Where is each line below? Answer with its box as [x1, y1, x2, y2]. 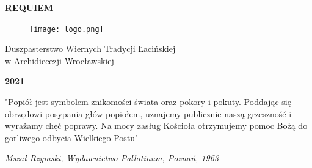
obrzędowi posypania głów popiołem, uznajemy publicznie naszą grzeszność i [5, 107, 292, 120]
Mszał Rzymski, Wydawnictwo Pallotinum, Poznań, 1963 [5, 152, 219, 164]
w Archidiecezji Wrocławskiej [5, 54, 114, 67]
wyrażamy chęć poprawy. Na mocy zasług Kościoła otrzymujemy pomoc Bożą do [5, 119, 308, 132]
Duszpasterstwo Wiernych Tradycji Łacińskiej [5, 42, 176, 55]
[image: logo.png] [29, 24, 104, 34]
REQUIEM [5, 1, 54, 13]
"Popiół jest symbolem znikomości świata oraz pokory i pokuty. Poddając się [5, 95, 291, 108]
